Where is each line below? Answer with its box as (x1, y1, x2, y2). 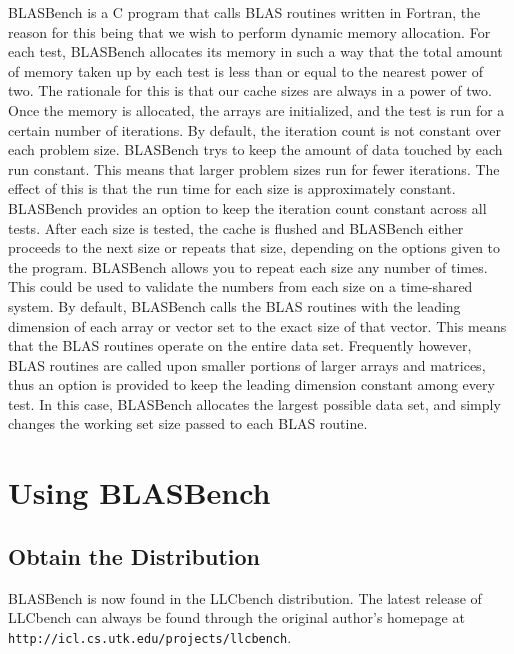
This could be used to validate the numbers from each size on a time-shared (8, 276, 473, 297)
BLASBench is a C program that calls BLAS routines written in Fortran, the (8, 2, 481, 22)
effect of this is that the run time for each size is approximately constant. (8, 178, 456, 199)
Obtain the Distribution (8, 540, 260, 571)
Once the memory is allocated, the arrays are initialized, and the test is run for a (8, 99, 505, 120)
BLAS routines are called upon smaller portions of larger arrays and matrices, (8, 354, 486, 375)
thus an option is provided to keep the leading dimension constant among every (8, 374, 495, 395)
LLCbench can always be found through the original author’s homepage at (8, 607, 465, 628)
